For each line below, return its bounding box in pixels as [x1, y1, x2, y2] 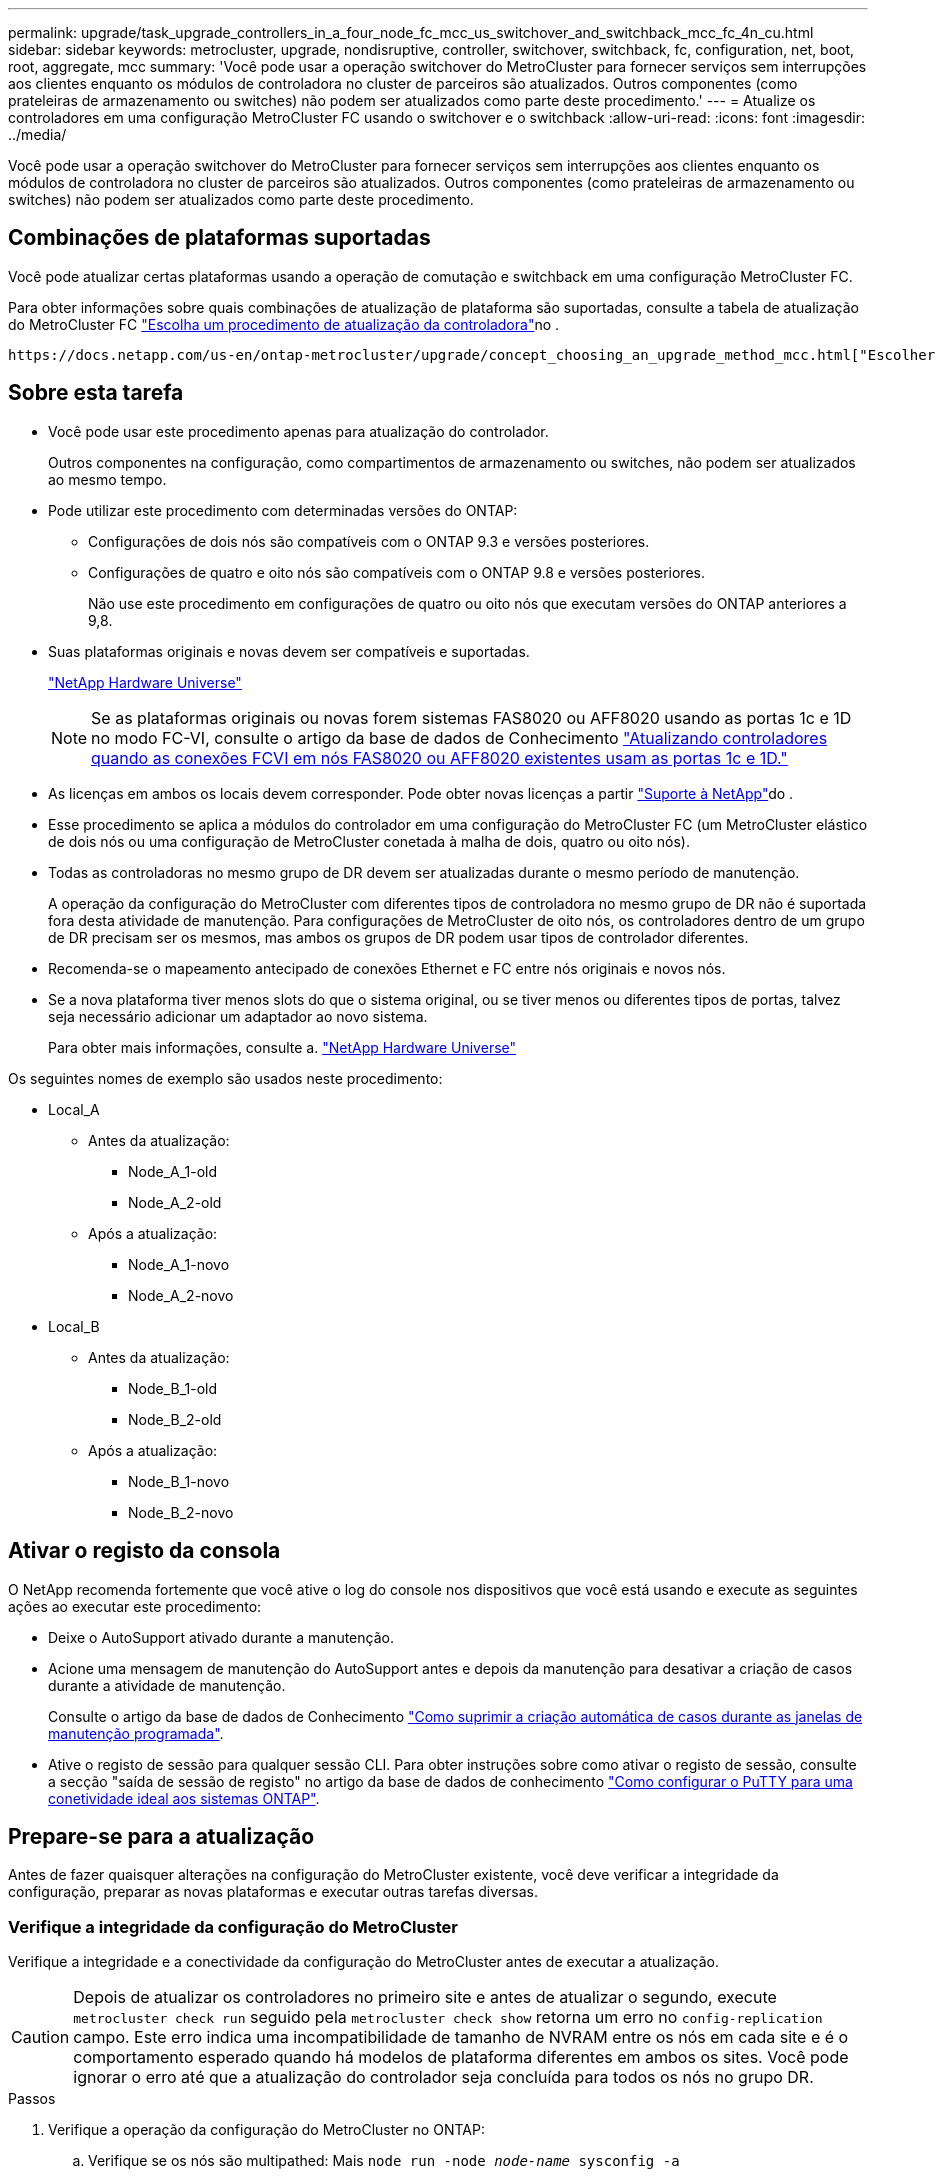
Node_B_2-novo [128, 1503, 234, 1521]
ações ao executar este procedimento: [8, 1597, 262, 1615]
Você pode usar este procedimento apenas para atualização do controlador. [48, 422, 549, 440]
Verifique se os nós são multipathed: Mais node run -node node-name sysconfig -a [88, 2152, 680, 2170]
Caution [11, 2027, 70, 2048]
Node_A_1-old [128, 1162, 218, 1180]
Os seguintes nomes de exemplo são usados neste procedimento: [8, 1069, 443, 1087]
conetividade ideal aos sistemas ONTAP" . [48, 1789, 320, 1807]
